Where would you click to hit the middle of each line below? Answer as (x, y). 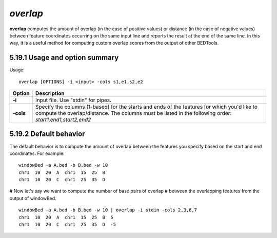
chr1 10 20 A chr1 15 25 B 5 (66, 217)
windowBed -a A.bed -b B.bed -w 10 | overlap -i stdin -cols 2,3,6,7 (108, 210)
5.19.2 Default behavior (47, 134)
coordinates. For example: (37, 153)
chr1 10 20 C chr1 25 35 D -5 (67, 225)
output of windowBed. (33, 198)
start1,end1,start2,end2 (63, 120)
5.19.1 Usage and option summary (64, 58)
